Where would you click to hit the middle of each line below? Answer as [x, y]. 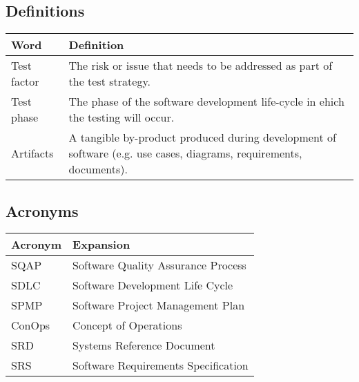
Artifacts [32, 153]
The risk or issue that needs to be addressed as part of [201, 66]
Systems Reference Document [144, 345]
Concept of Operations [127, 325]
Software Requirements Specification [161, 365]
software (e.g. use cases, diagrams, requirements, [185, 153]
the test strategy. [109, 82]
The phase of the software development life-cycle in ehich [206, 102]
